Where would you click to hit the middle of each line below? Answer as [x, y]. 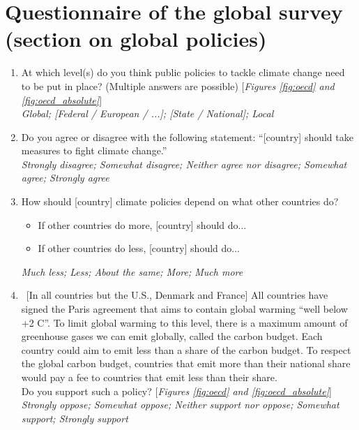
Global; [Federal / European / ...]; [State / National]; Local [147, 113]
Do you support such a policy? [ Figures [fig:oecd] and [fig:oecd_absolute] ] [176, 391]
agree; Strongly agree [65, 178]
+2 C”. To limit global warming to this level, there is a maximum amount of [184, 322]
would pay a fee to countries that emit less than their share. [149, 377]
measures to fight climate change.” [94, 150]
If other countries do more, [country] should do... [142, 224]
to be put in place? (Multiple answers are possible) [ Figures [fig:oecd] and [178, 86]
